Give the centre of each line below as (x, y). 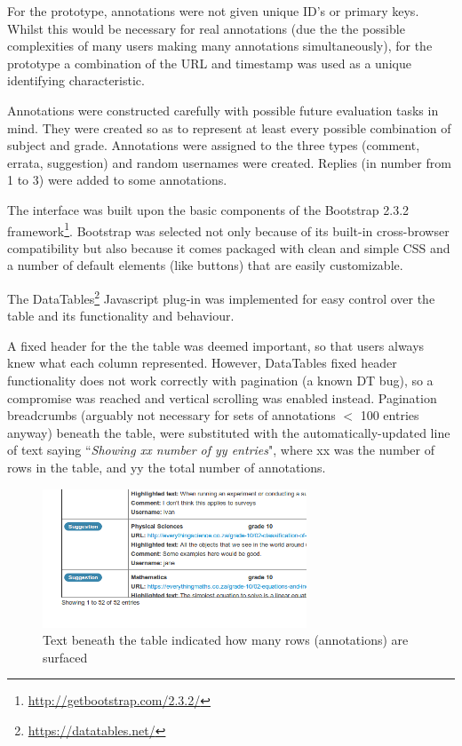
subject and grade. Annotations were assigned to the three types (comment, (214, 145)
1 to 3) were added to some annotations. (117, 180)
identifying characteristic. (76, 80)
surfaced (65, 657)
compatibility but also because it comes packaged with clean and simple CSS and (229, 247)
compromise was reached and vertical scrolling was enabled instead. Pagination (222, 397)
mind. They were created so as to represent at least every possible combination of (229, 127)
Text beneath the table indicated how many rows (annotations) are (226, 640)
